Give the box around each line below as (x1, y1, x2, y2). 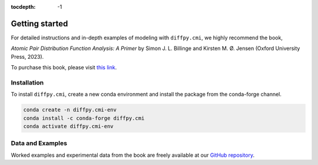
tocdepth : (11, 4, 36, 10)
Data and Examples (11, 139, 68, 147)
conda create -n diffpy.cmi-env (23, 106, 117, 113)
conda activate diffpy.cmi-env (23, 123, 114, 129)
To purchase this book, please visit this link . (11, 64, 117, 71)
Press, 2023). (11, 53, 44, 60)
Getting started (11, 18, 68, 29)
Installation (11, 78, 44, 86)
